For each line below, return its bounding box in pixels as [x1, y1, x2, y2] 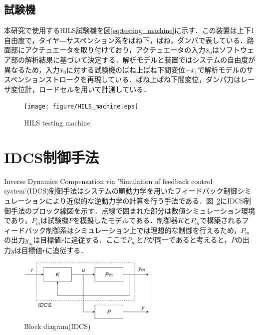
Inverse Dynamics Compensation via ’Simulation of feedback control [4, 175, 213, 186]
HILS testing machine [24, 117, 90, 128]
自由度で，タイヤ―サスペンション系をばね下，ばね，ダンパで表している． [4, 34, 247, 45]
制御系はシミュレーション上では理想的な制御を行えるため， [45, 224, 241, 235]
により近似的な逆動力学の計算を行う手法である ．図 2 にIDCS [45, 195, 244, 205]
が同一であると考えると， [147, 234, 231, 245]
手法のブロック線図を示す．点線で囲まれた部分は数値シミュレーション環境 [10, 205, 255, 215]
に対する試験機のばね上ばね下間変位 [66, 64, 186, 74]
